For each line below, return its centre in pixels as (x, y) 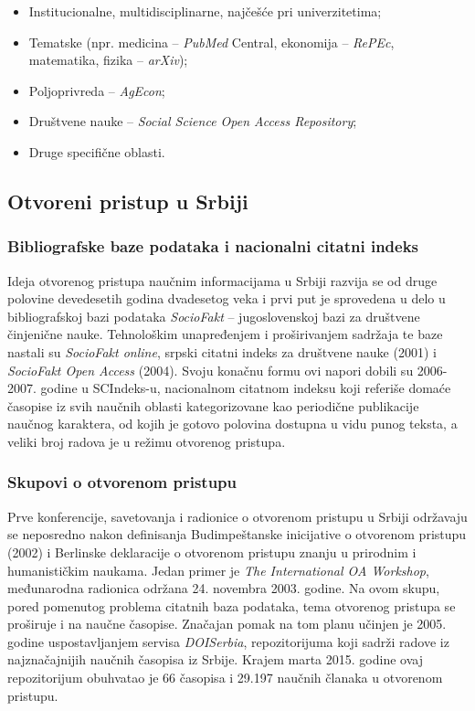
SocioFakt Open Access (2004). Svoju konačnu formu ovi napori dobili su (211, 370)
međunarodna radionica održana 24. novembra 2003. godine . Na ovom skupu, (224, 588)
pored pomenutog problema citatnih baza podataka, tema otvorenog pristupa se (232, 605)
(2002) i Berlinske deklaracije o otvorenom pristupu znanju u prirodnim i (212, 552)
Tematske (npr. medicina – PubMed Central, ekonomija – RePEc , (211, 42)
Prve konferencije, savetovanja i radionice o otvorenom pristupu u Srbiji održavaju (237, 516)
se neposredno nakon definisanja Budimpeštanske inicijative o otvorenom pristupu (237, 534)
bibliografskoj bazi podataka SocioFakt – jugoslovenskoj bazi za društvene (214, 316)
